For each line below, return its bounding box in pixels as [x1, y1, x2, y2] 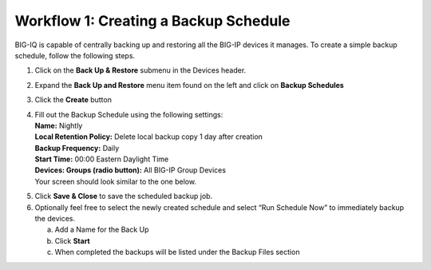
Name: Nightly [34, 121, 83, 130]
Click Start [54, 236, 91, 245]
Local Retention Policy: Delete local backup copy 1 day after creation [34, 132, 263, 141]
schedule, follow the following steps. [14, 50, 136, 60]
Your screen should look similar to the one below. [34, 177, 197, 186]
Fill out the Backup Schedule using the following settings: [34, 109, 223, 119]
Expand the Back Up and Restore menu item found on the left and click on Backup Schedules [34, 80, 345, 89]
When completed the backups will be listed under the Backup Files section [54, 248, 300, 257]
